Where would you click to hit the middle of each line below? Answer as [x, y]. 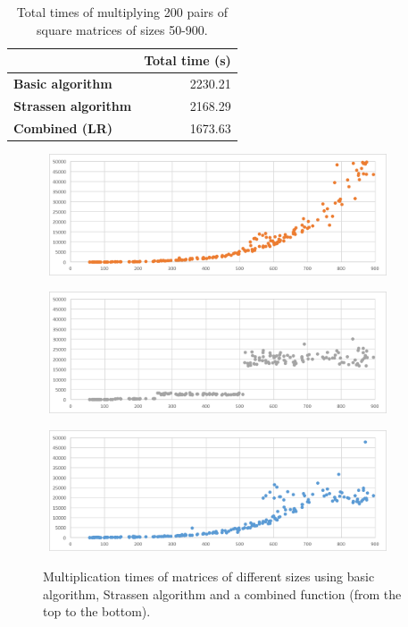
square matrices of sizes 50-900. [122, 29]
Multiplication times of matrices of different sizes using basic [209, 576]
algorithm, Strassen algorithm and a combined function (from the [222, 593]
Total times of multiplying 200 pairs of [122, 12]
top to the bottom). [97, 611]
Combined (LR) [63, 127]
